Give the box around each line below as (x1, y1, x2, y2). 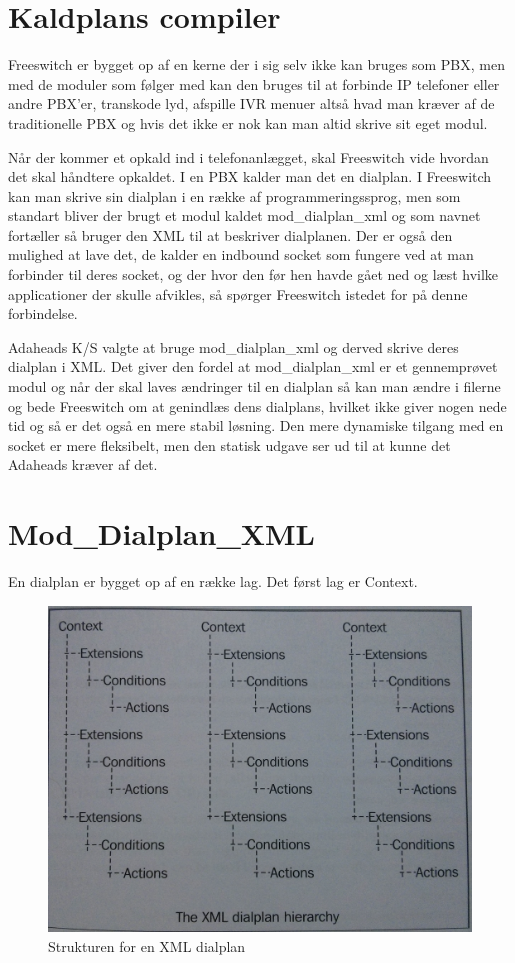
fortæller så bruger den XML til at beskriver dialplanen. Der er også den (8, 224, 453, 245)
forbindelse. (8, 303, 78, 324)
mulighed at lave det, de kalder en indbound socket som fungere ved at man (8, 244, 474, 265)
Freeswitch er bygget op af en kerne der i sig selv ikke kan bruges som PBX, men (8, 54, 505, 75)
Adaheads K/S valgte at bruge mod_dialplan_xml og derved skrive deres (8, 336, 459, 357)
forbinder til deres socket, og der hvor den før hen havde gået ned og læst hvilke (8, 264, 499, 285)
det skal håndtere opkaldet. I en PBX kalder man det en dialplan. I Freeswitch (8, 166, 492, 187)
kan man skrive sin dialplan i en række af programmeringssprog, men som (8, 185, 461, 206)
